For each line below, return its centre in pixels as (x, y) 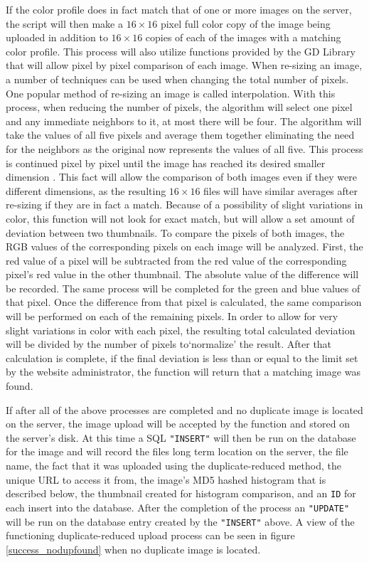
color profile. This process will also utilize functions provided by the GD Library (181, 51)
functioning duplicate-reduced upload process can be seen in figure (150, 535)
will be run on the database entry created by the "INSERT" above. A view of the (180, 521)
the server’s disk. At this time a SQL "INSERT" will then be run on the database (181, 437)
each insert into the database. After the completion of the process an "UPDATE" (178, 507)
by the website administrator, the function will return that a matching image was (183, 372)
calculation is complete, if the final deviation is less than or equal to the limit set (182, 357)
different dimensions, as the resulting (86, 190)
